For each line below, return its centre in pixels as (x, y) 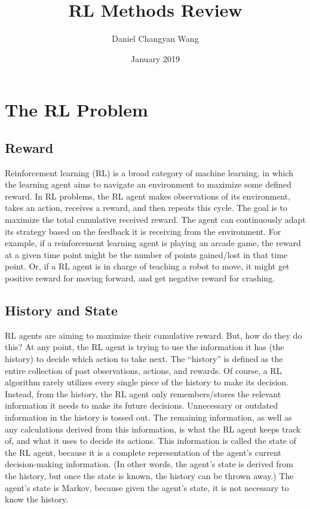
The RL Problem (76, 110)
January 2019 (155, 58)
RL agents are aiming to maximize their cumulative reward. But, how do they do (154, 335)
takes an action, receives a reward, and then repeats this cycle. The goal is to (146, 208)
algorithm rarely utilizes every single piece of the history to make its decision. (147, 382)
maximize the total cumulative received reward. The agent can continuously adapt (155, 220)
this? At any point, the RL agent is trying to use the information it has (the (145, 347)
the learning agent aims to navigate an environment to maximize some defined (148, 184)
